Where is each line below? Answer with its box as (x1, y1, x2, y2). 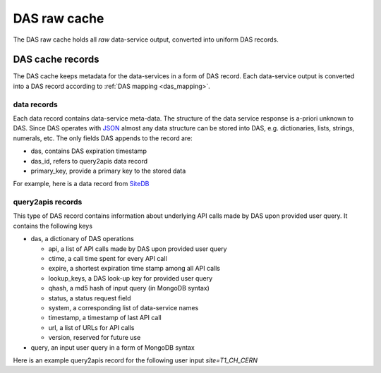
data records (13, 99, 58, 109)
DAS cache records (13, 54, 99, 66)
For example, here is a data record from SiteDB (13, 180, 150, 188)
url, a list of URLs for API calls (48, 323, 135, 331)
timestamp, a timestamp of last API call (48, 314, 162, 322)
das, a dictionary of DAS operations (30, 235, 134, 243)
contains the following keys (13, 221, 93, 230)
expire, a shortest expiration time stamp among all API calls (48, 264, 221, 273)
